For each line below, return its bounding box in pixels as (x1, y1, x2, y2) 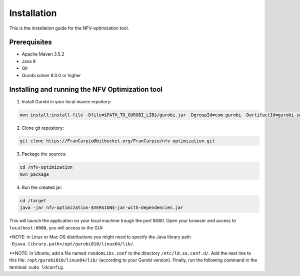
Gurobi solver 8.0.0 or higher (21, 72, 81, 78)
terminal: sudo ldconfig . (9, 264, 64, 270)
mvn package (19, 171, 49, 177)
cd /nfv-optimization (19, 164, 73, 170)
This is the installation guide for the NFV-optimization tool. (9, 25, 129, 31)
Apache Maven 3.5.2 (21, 51, 64, 57)
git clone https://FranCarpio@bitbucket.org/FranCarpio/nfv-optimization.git (19, 138, 215, 144)
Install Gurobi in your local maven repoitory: (21, 98, 112, 105)
